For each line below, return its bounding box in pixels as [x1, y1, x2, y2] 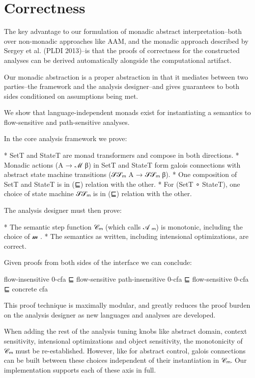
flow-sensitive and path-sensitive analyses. [4, 116, 130, 127]
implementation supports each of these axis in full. [4, 364, 156, 375]
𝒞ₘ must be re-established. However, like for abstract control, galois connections [4, 345, 246, 355]
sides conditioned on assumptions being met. [4, 90, 138, 101]
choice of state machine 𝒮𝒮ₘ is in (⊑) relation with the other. [4, 188, 192, 199]
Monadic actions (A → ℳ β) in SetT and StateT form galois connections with [4, 159, 241, 170]
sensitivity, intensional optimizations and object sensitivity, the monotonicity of [4, 335, 243, 346]
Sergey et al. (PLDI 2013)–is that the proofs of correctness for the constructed [4, 45, 240, 56]
